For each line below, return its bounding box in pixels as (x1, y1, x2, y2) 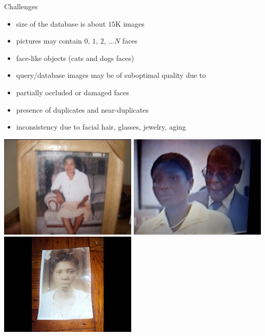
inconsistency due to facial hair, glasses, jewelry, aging (16, 121, 186, 132)
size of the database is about (16, 18, 106, 29)
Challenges (4, 1, 38, 11)
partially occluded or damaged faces (16, 87, 129, 97)
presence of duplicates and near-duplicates (16, 104, 149, 115)
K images (115, 18, 145, 29)
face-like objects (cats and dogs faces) (16, 52, 134, 63)
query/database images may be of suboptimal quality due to (16, 70, 206, 80)
